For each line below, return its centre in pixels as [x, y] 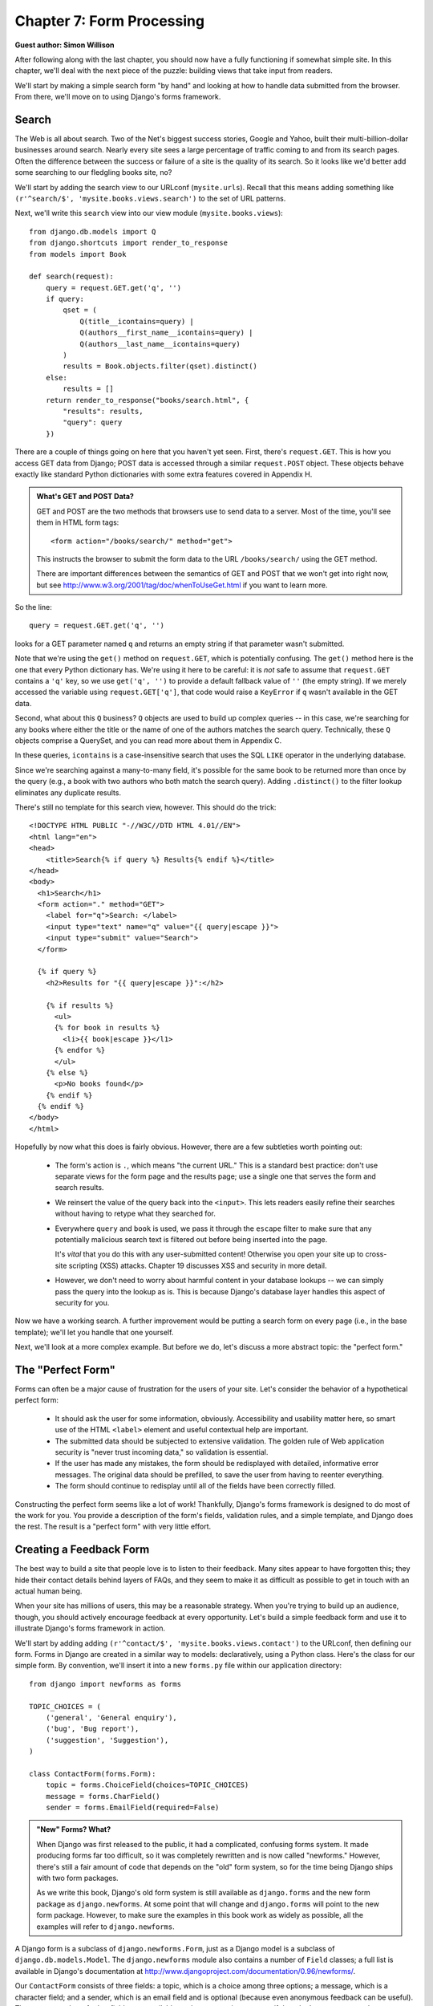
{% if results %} [79, 1005]
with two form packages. [78, 1878]
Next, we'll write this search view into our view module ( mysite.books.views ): [149, 213]
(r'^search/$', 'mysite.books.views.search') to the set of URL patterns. [150, 198]
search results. [79, 1188]
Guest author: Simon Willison [65, 45]
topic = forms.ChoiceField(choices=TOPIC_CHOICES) [147, 1785]
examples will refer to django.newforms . [106, 1927]
